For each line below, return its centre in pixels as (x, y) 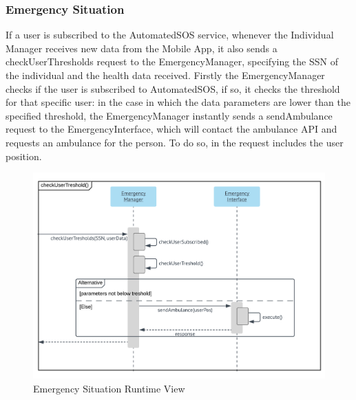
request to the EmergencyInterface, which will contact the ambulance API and (171, 129)
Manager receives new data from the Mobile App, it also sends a (142, 48)
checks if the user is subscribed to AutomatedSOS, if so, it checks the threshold (173, 88)
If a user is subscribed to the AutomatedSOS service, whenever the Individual (170, 35)
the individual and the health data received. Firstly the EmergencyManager (165, 75)
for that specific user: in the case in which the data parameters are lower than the (178, 102)
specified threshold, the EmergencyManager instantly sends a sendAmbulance (169, 115)
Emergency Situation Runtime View (109, 388)
